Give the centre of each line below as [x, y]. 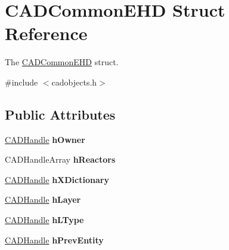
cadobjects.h [74, 82]
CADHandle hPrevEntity [54, 240]
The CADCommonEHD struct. [62, 62]
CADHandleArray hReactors [60, 159]
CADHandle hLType [44, 220]
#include [21, 82]
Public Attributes [60, 114]
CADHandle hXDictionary [57, 179]
